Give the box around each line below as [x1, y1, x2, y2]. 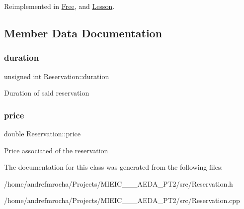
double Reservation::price [4, 128, 81, 138]
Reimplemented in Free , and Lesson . [4, 1, 115, 11]
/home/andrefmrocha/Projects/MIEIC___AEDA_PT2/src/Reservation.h [4, 178, 233, 189]
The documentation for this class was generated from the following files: [4, 162, 223, 172]
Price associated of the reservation [4, 145, 108, 155]
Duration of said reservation [4, 88, 89, 98]
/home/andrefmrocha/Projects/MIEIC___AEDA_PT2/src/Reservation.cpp [4, 195, 240, 206]
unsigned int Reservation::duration [4, 71, 109, 81]
